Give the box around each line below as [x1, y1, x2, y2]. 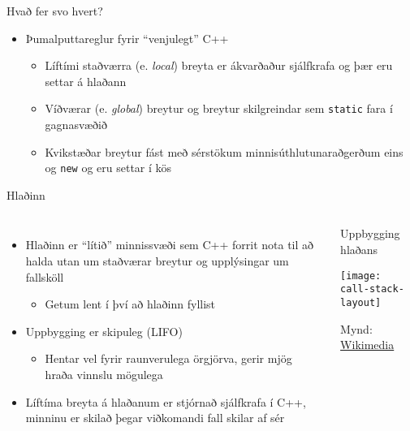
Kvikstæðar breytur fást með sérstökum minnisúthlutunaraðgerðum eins [45, 143, 404, 160]
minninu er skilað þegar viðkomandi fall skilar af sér [25, 409, 285, 426]
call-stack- [340, 283, 404, 295]
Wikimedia [340, 336, 395, 353]
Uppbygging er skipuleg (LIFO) [25, 322, 183, 339]
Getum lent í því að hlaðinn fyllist [45, 295, 216, 312]
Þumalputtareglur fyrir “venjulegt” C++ [25, 29, 229, 46]
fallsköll [25, 268, 64, 285]
